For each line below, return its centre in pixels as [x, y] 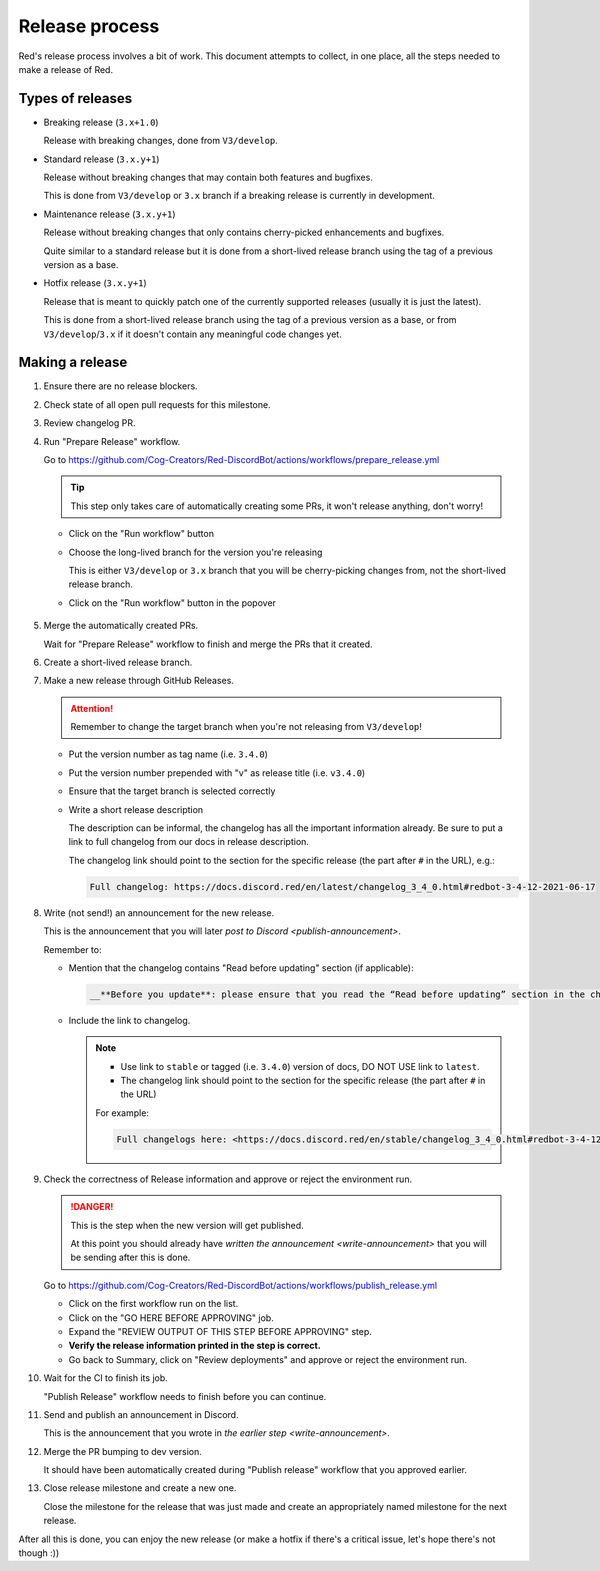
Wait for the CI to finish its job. [106, 1378]
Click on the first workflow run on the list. [153, 1304]
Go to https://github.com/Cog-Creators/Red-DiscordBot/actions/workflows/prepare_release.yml [241, 459]
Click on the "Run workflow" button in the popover [172, 602]
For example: [122, 1112]
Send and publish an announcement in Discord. [141, 1414]
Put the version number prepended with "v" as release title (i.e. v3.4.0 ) [217, 772]
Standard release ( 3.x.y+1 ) [101, 159]
